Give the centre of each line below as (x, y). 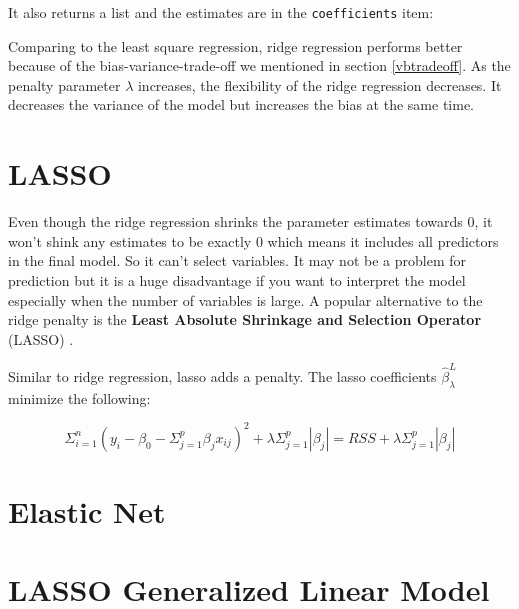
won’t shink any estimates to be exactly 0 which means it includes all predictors (253, 240)
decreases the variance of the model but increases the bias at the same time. (241, 104)
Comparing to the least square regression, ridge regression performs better (235, 45)
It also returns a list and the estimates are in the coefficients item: (221, 12)
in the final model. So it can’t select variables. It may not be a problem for (237, 260)
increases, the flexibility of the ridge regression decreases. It (319, 84)
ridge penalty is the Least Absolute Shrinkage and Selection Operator (245, 319)
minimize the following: (79, 397)
